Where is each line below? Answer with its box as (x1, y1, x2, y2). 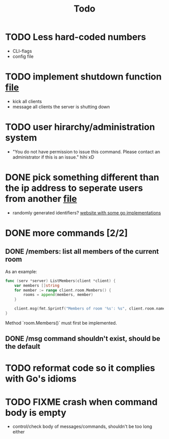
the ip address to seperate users (5, 182, 143, 194)
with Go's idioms (5, 373, 77, 385)
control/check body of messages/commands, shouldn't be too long (12, 423, 152, 429)
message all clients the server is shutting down (12, 104, 110, 110)
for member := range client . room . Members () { (14, 287, 112, 292)
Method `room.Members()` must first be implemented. (5, 320, 117, 326)
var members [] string (14, 283, 59, 288)
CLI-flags (12, 48, 32, 54)
